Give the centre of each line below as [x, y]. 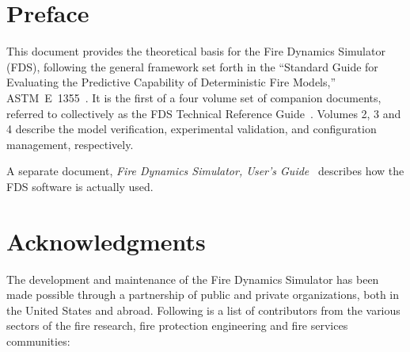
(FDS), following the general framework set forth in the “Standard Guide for [192, 66]
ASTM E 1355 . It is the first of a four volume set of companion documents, [194, 97]
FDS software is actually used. [80, 186]
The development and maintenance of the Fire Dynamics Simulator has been [193, 279]
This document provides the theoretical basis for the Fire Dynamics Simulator [196, 51]
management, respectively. [70, 144]
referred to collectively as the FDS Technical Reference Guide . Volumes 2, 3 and [204, 113]
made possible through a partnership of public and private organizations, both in [203, 295]
